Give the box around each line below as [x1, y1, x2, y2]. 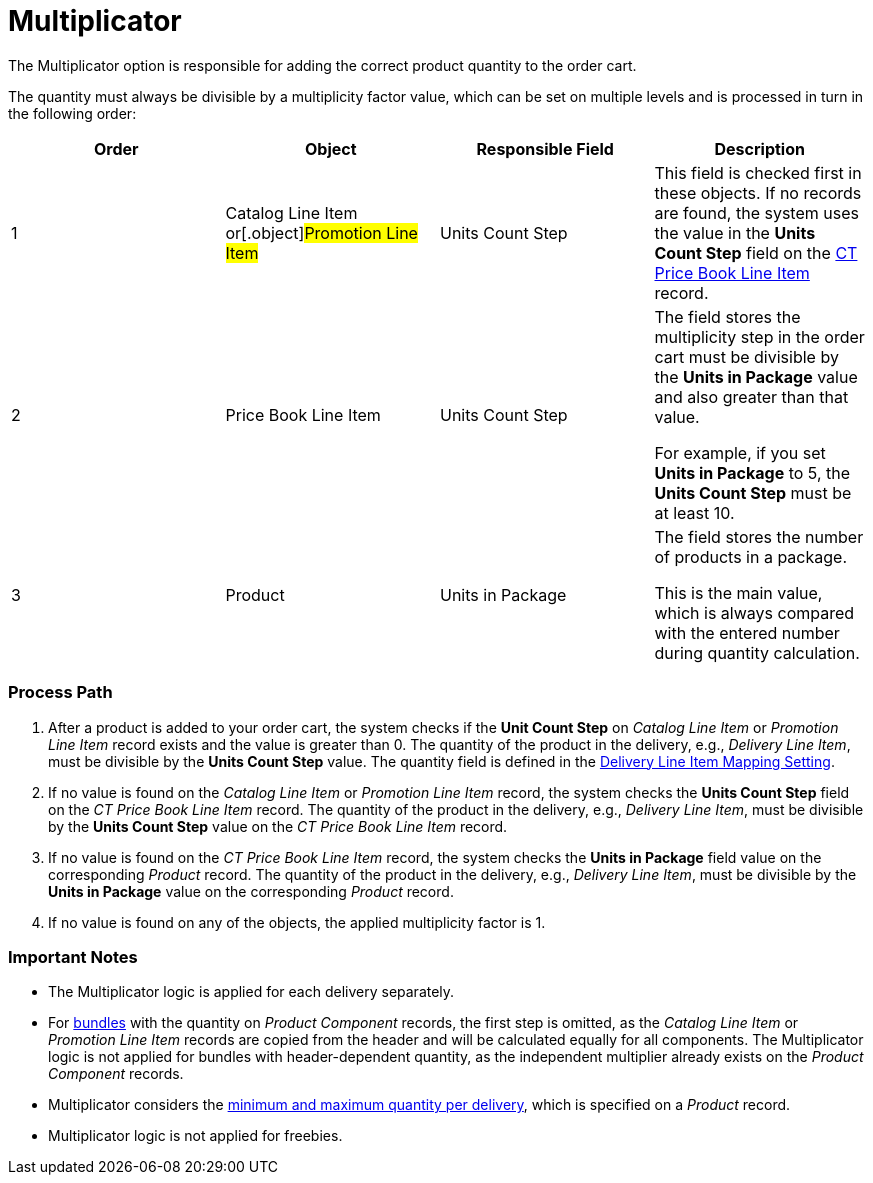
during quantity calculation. [654, 642, 860, 663]
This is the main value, [654, 582, 823, 603]
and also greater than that [654, 386, 849, 407]
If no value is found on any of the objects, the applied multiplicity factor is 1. [48, 913, 546, 931]
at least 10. [654, 502, 735, 523]
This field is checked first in [654, 162, 862, 183]
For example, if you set [654, 442, 826, 463]
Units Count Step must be [654, 482, 852, 503]
